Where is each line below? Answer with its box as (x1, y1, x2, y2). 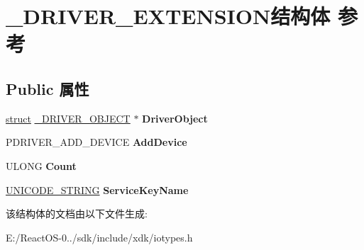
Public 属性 (6, 77, 89, 99)
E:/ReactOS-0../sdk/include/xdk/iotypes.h (6, 229, 193, 244)
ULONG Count (6, 158, 77, 173)
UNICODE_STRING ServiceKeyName (6, 182, 189, 197)
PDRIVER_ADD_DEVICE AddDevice (6, 135, 187, 149)
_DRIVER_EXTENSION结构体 (6, 1, 331, 30)
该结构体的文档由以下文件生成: (6, 206, 148, 221)
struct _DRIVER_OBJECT (6, 110, 131, 125)
